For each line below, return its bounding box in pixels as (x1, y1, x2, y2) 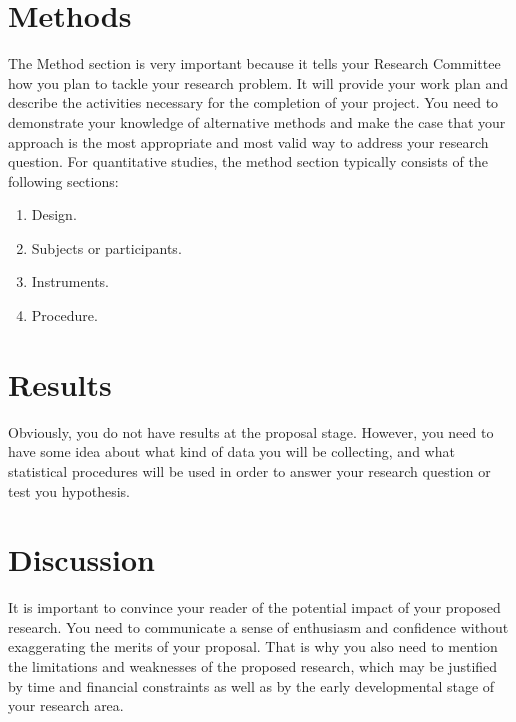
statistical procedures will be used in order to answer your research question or (8, 460, 491, 481)
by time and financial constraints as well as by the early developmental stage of (8, 675, 495, 696)
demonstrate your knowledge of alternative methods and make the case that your (8, 111, 506, 132)
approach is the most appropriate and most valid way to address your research (8, 131, 489, 152)
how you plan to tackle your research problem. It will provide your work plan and (8, 72, 509, 93)
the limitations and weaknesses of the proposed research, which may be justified (8, 656, 498, 677)
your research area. (8, 695, 124, 716)
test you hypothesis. (8, 480, 130, 501)
